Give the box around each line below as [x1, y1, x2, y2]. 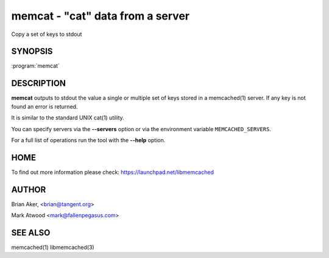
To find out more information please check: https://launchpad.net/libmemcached [11, 168, 214, 176]
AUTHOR [11, 184, 46, 195]
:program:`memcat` [11, 62, 60, 70]
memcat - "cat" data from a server [11, 9, 190, 23]
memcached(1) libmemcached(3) [11, 244, 94, 251]
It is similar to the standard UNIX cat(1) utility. [11, 114, 124, 121]
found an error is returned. [11, 102, 78, 110]
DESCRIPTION [11, 78, 66, 88]
